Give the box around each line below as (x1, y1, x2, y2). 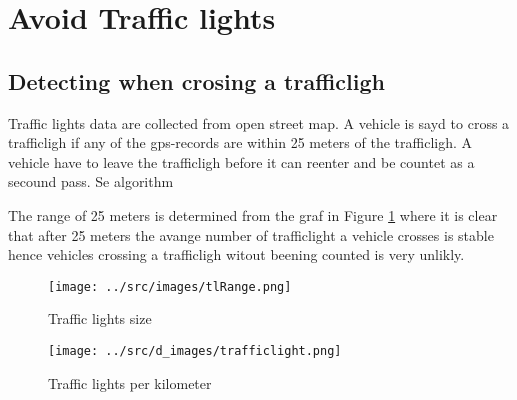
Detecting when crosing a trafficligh (8, 65, 385, 96)
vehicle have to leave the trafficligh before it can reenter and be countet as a (8, 151, 475, 172)
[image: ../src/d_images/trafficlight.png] (48, 343, 342, 358)
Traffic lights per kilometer (48, 372, 212, 393)
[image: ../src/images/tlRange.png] (48, 279, 292, 294)
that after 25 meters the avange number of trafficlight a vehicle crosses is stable (8, 224, 494, 245)
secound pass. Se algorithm (8, 171, 174, 192)
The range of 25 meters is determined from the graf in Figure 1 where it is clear (8, 204, 498, 225)
